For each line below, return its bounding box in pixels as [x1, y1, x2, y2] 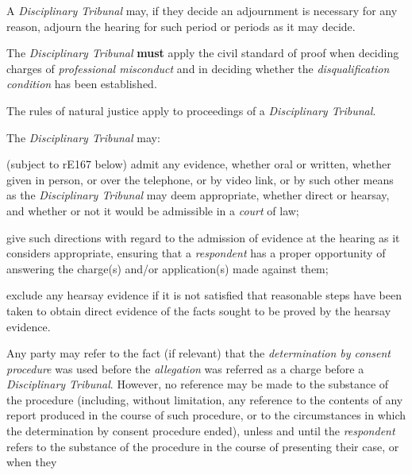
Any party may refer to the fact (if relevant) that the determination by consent [6, 345, 391, 361]
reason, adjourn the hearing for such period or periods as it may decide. [6, 17, 356, 34]
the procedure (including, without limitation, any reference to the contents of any [6, 391, 403, 407]
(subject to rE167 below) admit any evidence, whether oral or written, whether [6, 156, 391, 172]
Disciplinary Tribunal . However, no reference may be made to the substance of [6, 376, 389, 392]
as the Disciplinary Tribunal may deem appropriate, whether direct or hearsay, [6, 187, 390, 203]
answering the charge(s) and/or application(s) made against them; [6, 260, 329, 276]
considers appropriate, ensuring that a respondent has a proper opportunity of [6, 245, 386, 261]
